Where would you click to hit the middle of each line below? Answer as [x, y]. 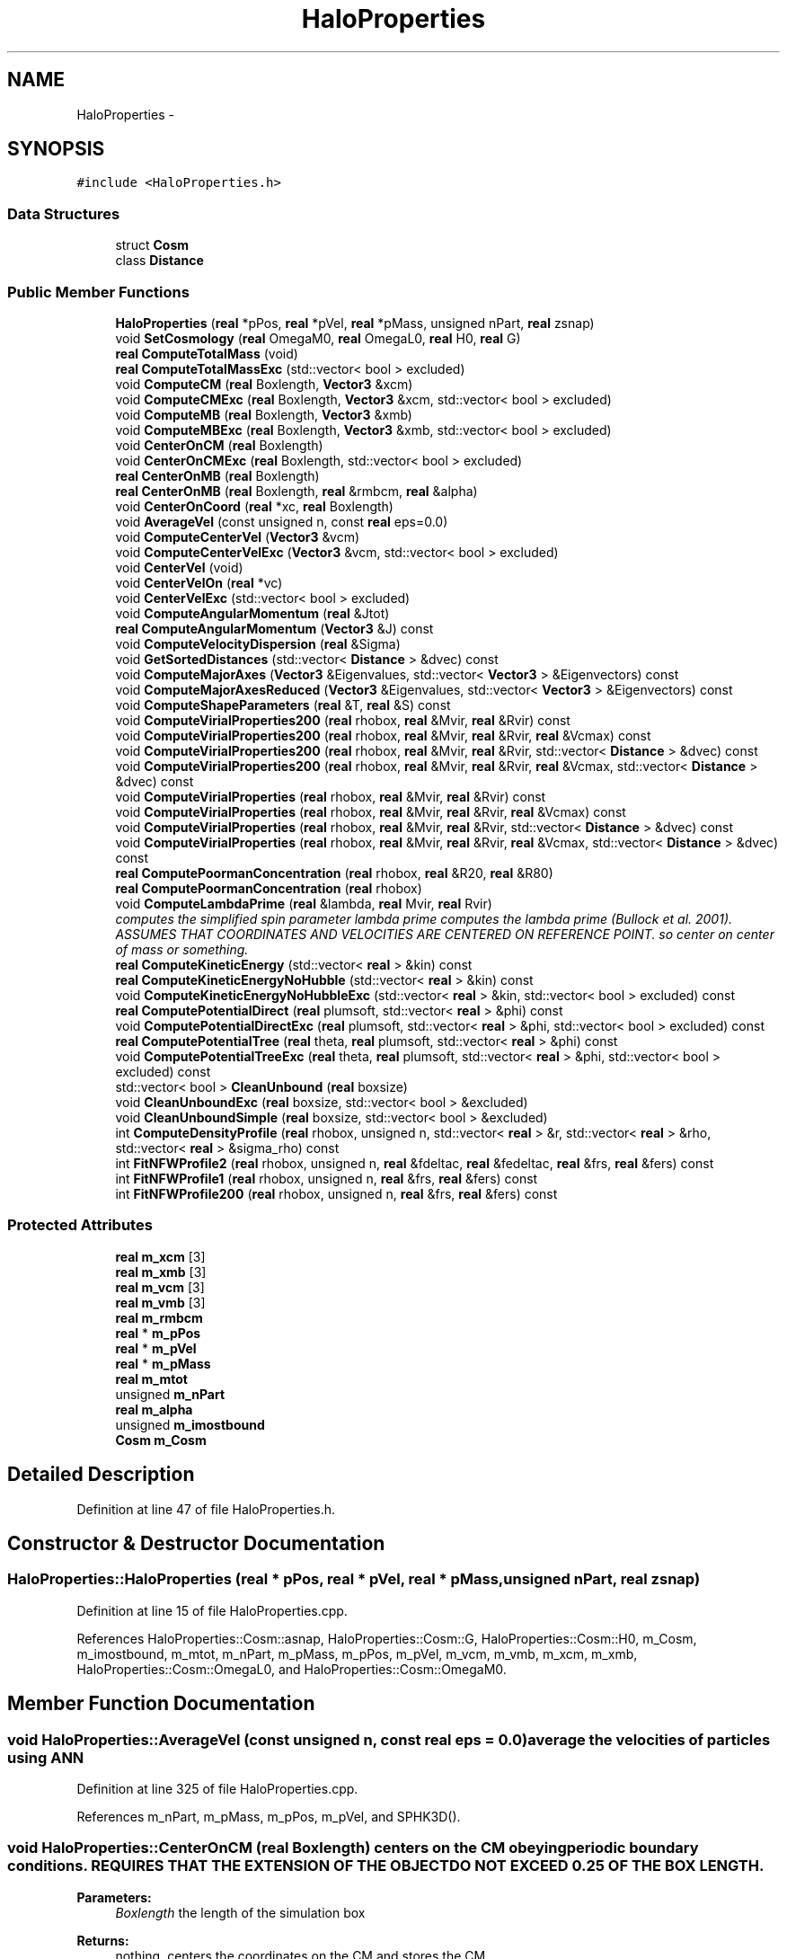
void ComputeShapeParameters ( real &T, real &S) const [283, 705]
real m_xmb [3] [161, 1272]
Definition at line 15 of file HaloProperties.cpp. [212, 1610]
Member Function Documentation [161, 1704]
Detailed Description [101, 1475]
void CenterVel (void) [179, 567]
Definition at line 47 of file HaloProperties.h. [206, 1509]
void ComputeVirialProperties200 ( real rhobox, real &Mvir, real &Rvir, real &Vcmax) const [383, 735]
